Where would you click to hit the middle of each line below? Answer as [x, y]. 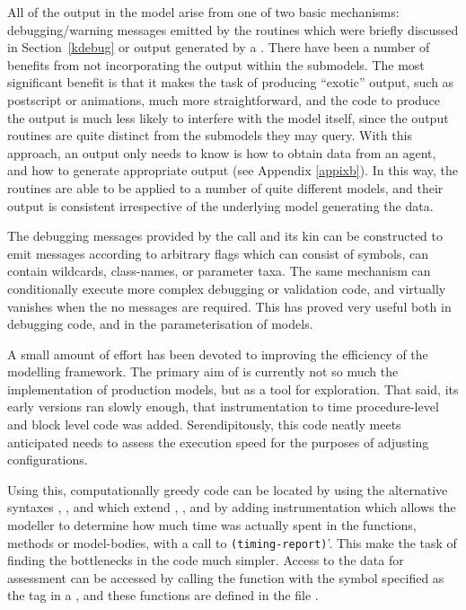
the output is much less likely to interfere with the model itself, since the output [228, 117]
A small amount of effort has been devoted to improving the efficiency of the [218, 354]
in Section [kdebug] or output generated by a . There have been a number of [219, 47]
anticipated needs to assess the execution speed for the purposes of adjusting [218, 442]
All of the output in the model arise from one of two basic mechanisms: [203, 12]
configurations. [48, 460]
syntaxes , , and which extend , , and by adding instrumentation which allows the [232, 507]
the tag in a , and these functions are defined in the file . [163, 595]
